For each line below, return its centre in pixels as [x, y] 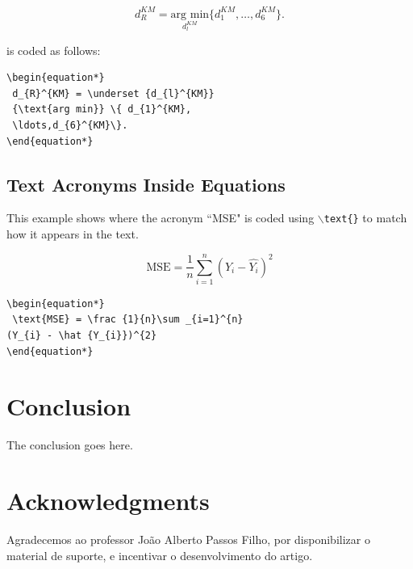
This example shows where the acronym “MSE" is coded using [161, 218]
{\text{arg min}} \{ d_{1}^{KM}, [102, 110]
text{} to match [365, 218]
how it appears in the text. [73, 234]
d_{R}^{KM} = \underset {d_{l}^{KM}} [113, 93]
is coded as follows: [54, 50]
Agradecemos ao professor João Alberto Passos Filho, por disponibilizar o [188, 539]
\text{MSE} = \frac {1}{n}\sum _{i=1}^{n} [128, 320]
